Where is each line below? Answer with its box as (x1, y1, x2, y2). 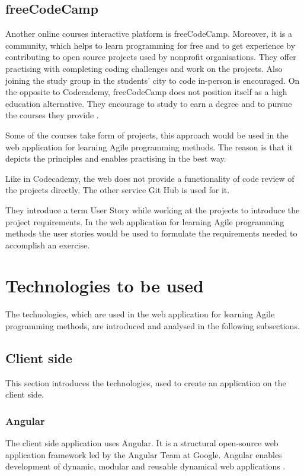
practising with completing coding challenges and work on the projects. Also (5, 62, 283, 74)
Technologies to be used (5, 273, 204, 298)
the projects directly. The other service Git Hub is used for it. (5, 184, 230, 196)
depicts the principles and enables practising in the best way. (5, 152, 226, 165)
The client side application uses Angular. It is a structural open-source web (5, 437, 279, 449)
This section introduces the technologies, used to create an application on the (5, 376, 286, 389)
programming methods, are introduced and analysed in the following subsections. (5, 320, 300, 332)
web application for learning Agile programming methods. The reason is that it (5, 140, 293, 153)
